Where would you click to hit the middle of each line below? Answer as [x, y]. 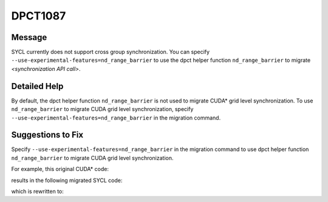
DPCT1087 [39, 16]
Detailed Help [37, 86]
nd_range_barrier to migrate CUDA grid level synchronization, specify [102, 109]
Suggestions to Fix [47, 135]
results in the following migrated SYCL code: [67, 180]
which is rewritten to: [37, 191]
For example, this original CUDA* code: [60, 169]
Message [29, 37]
